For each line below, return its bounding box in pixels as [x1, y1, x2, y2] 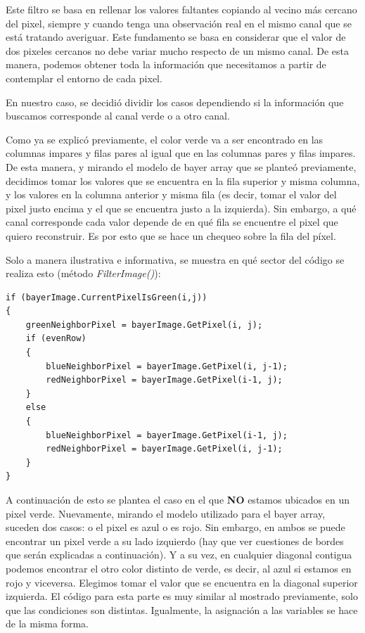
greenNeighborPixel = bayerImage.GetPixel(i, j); [25, 319, 263, 330]
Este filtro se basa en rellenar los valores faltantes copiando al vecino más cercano [6, 2, 357, 16]
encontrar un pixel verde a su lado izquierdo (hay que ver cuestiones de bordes [6, 533, 344, 548]
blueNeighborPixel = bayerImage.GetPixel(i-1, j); [46, 430, 288, 440]
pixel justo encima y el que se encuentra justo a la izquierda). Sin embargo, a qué [6, 200, 357, 215]
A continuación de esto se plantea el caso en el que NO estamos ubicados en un [6, 492, 350, 506]
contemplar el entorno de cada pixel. [6, 70, 162, 85]
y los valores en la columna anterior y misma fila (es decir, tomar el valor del [6, 187, 337, 202]
